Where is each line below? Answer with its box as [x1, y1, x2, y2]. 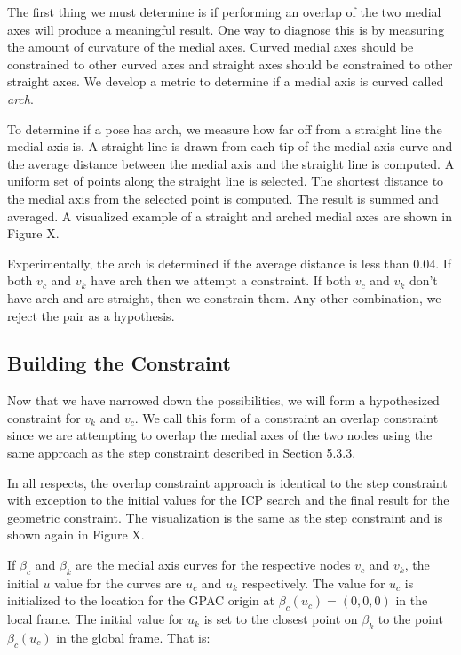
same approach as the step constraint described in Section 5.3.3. [7, 443, 356, 462]
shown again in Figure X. [7, 525, 145, 544]
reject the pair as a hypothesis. [7, 306, 175, 324]
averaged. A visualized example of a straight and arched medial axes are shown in [7, 206, 452, 225]
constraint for [7, 408, 81, 427]
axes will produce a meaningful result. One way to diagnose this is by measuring [7, 20, 445, 38]
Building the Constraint [7, 349, 231, 377]
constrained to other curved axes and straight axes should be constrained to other [7, 54, 453, 73]
